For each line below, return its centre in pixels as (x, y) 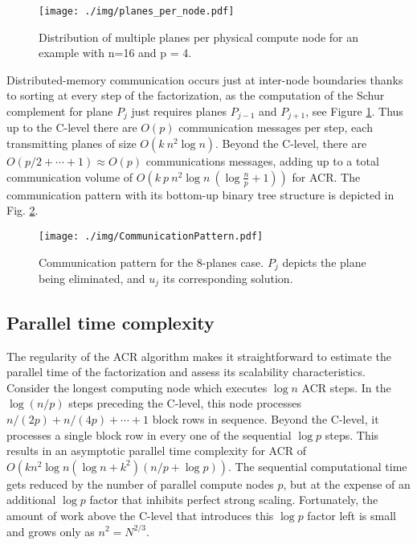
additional (31, 500)
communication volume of (70, 176)
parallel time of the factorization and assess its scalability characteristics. (186, 372)
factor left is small (352, 515)
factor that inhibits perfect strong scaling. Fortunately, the (234, 500)
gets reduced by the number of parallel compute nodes (140, 484)
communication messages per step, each (276, 127)
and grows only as (51, 531)
